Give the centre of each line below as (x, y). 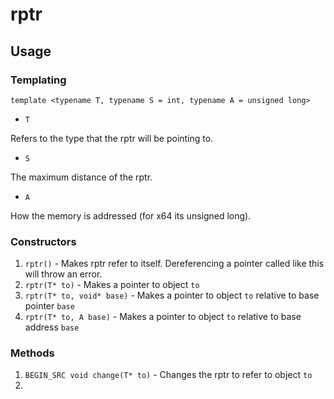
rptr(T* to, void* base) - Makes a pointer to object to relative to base (172, 295)
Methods (32, 353)
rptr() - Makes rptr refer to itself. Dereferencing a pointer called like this (174, 264)
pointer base (49, 306)
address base (52, 327)
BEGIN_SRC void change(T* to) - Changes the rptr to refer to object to (168, 375)
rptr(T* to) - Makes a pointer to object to (112, 285)
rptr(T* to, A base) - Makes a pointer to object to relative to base (163, 317)
